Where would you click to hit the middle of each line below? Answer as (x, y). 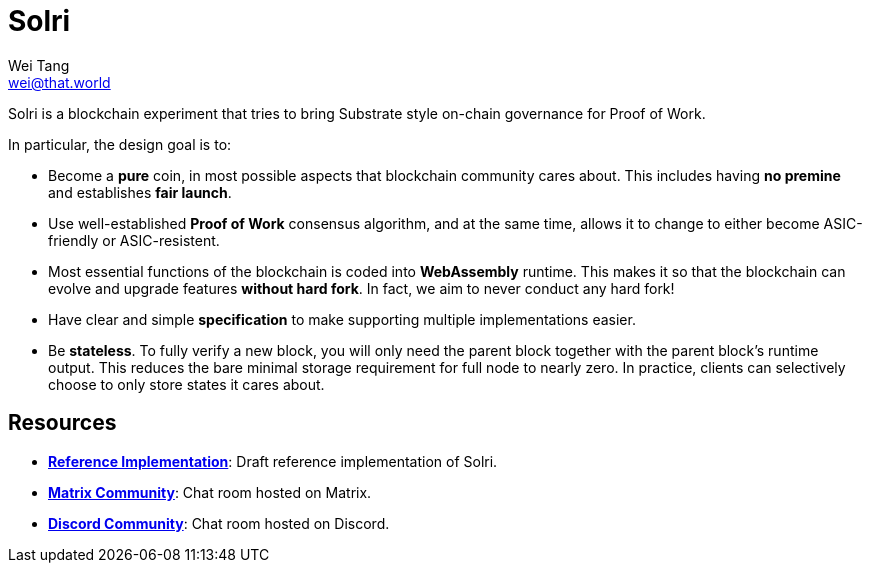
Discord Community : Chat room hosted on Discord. (219, 523)
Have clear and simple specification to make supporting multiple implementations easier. (342, 319)
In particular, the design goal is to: (120, 144)
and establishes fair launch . (140, 192)
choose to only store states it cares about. (186, 384)
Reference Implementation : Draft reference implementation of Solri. (273, 461)
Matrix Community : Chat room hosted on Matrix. (210, 492)
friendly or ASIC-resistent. (134, 240)
